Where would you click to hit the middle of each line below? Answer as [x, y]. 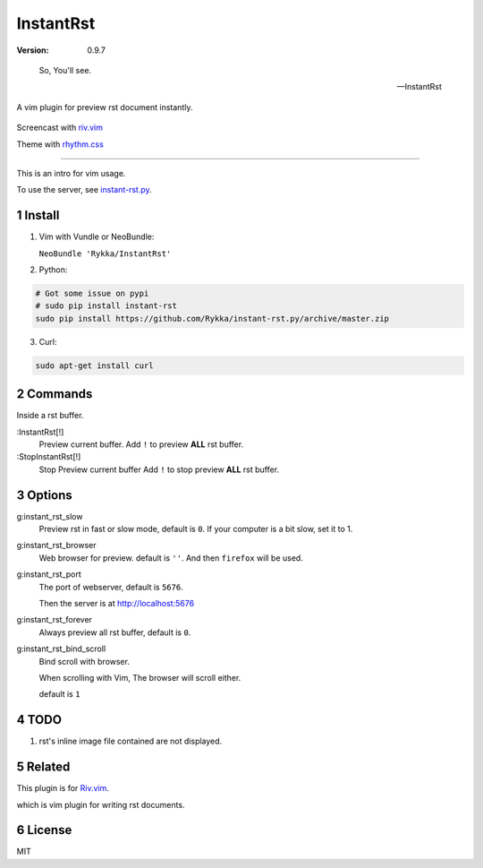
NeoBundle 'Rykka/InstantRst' [105, 254]
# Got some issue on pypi [92, 293]
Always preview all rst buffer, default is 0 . [115, 632]
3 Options [45, 495]
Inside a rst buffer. [50, 416]
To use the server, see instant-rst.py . [84, 190]
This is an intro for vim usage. [71, 173]
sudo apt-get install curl [94, 365]
